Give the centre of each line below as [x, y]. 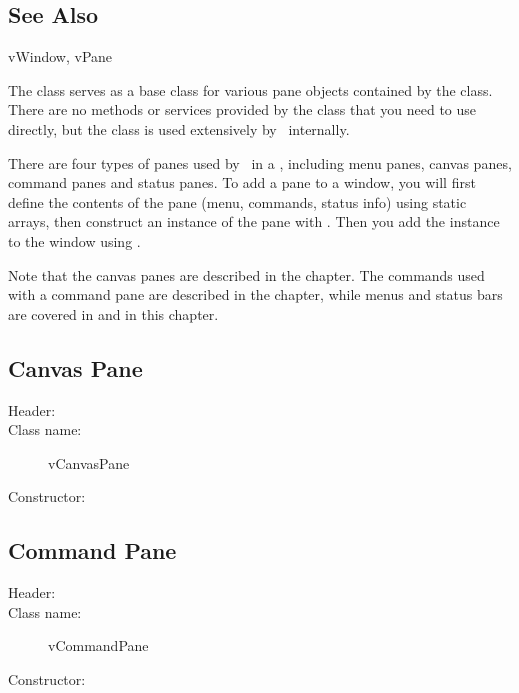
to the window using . [74, 240]
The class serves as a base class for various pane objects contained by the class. [250, 89]
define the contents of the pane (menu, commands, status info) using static [237, 201]
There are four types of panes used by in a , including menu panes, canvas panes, [260, 162]
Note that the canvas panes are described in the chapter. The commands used [246, 274]
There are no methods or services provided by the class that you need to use [242, 109]
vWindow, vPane [60, 56]
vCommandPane [98, 645]
